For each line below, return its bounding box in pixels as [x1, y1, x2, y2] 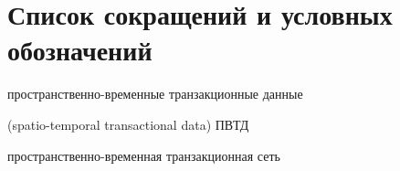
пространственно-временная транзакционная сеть [7, 145, 280, 165]
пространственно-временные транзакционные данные [7, 84, 303, 103]
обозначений [7, 31, 153, 69]
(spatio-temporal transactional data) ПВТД [7, 114, 249, 134]
